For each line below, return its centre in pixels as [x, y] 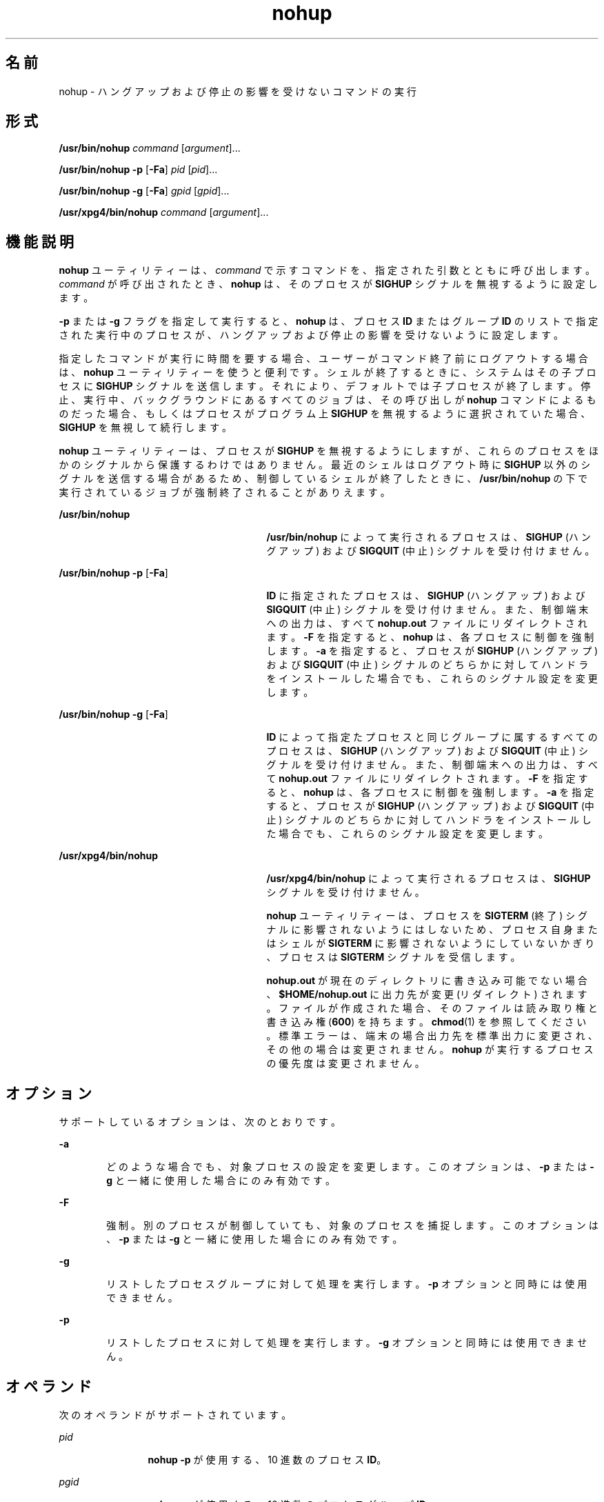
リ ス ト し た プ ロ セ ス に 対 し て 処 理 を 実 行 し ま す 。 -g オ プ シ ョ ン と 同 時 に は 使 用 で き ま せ [347, 1343]
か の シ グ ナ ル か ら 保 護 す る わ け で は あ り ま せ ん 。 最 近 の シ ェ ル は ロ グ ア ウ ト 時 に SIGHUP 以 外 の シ [325, 465]
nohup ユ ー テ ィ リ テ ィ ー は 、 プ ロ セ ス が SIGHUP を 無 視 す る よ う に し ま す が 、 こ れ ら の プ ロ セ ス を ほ [329, 451]
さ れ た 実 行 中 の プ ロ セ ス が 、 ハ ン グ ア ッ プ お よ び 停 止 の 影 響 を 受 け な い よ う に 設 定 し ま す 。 [311, 335]
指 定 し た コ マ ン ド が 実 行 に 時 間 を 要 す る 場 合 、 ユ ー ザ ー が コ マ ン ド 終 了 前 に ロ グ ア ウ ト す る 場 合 [323, 359]
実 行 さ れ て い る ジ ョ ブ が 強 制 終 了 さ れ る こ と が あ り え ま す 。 [224, 492]
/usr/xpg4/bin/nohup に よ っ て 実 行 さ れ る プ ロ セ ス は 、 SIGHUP [429, 879]
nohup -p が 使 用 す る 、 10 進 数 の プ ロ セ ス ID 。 [267, 1459]
